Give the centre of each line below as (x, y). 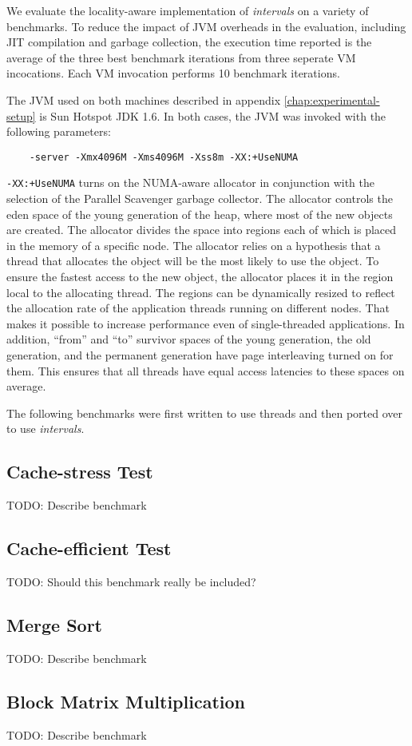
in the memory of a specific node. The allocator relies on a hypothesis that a (194, 245)
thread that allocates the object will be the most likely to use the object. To (193, 261)
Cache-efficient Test (89, 548)
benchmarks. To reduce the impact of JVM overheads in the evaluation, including (206, 26)
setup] (21, 115)
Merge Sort (54, 624)
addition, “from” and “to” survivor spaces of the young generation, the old (189, 339)
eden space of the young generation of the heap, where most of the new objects (200, 214)
